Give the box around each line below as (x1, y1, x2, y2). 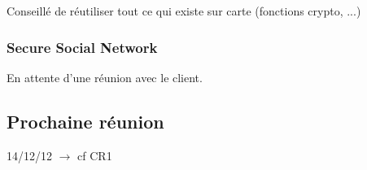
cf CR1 (77, 146, 112, 163)
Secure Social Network (7, 37, 158, 57)
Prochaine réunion (7, 108, 164, 133)
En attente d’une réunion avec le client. (7, 68, 203, 85)
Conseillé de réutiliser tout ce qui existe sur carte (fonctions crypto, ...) (7, 2, 361, 19)
